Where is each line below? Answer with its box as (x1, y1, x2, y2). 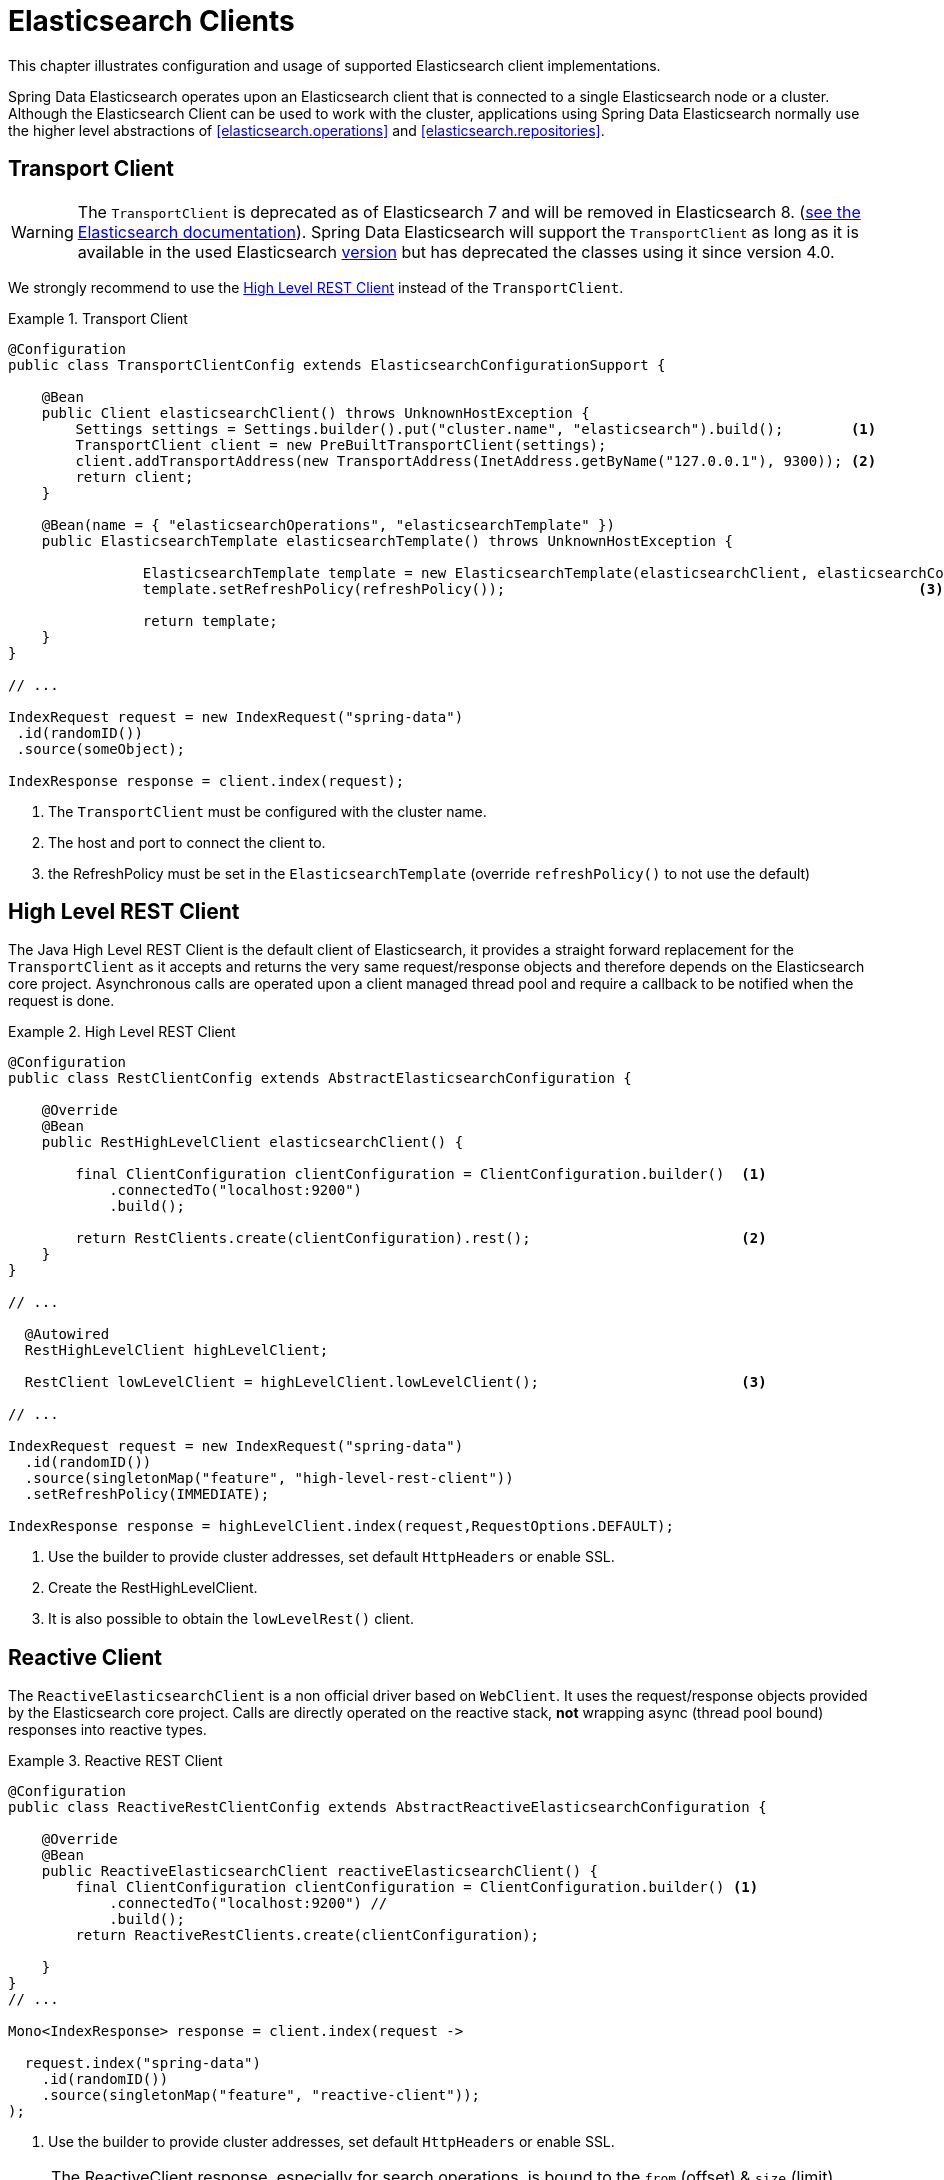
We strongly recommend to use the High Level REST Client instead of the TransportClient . (8, 278, 624, 296)
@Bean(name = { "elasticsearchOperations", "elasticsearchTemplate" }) (41, 516, 615, 533)
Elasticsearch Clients (8, 4, 295, 38)
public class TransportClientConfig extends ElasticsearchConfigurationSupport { (8, 356, 666, 373)
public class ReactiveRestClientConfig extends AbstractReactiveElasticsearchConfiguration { (8, 1799, 767, 1816)
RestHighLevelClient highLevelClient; (24, 1342, 329, 1359)
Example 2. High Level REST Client (8, 1023, 236, 1041)
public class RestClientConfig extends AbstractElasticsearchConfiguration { (8, 1070, 632, 1087)
